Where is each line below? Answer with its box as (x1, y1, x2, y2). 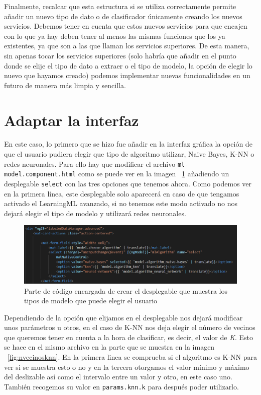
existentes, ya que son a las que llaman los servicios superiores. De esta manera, (4, 40, 249, 51)
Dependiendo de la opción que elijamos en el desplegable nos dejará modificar (4, 312, 243, 322)
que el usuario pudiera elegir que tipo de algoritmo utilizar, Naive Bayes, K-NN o (4, 149, 254, 159)
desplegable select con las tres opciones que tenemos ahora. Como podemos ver (4, 178, 252, 188)
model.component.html (4, 171, 76, 178)
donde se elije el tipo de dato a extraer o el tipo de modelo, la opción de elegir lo (4, 60, 252, 71)
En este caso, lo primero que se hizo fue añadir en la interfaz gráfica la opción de (4, 139, 252, 149)
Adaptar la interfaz (4, 109, 139, 130)
